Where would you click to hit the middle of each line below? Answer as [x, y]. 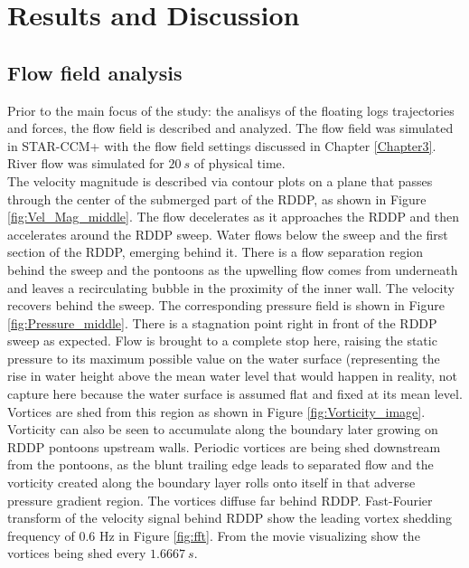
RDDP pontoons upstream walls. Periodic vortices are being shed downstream [224, 446]
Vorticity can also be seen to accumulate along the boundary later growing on [223, 429]
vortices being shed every [77, 553]
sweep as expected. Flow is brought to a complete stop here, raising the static [222, 341]
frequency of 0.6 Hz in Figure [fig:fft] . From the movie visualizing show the [214, 535]
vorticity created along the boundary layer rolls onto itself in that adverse [211, 483]
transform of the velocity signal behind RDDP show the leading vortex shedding [230, 518]
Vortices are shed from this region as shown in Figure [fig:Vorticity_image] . [216, 411]
